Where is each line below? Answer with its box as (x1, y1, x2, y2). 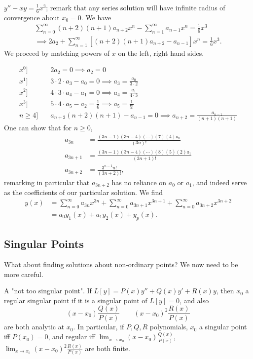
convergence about (4, 12, 60, 22)
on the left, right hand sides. (118, 47, 204, 58)
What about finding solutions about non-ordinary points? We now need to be (4, 259, 238, 270)
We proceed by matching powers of (4, 47, 110, 58)
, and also (179, 295, 209, 305)
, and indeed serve (192, 177, 247, 187)
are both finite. (85, 343, 130, 353)
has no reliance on (111, 177, 167, 187)
